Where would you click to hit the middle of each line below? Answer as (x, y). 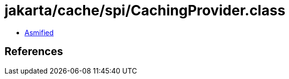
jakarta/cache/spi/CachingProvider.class (145, 10)
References (34, 52)
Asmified (39, 32)
